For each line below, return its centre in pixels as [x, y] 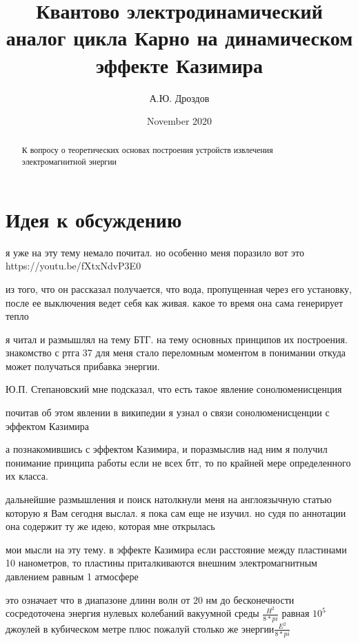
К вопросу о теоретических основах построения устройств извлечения [147, 150]
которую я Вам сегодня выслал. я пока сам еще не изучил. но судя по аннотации [176, 512]
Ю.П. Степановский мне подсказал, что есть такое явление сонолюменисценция [174, 389]
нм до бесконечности [250, 599]
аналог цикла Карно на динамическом [179, 38]
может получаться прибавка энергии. [83, 366]
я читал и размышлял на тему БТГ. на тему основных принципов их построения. [177, 339]
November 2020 [179, 121]
